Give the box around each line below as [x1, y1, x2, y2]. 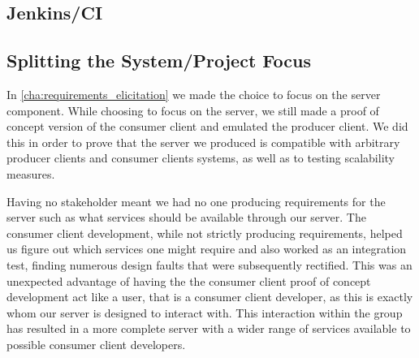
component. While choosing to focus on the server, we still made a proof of [6, 101, 379, 119]
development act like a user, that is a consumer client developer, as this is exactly [6, 288, 413, 305]
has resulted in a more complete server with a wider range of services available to [6, 320, 411, 337]
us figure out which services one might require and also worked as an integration [6, 240, 407, 257]
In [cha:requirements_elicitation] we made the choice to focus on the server [6, 85, 381, 102]
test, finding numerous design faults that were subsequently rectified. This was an [6, 256, 413, 273]
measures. [6, 165, 55, 182]
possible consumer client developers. [6, 335, 186, 352]
